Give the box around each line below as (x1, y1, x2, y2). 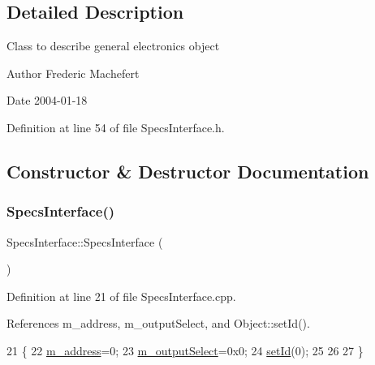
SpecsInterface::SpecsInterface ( (6, 233, 163, 250)
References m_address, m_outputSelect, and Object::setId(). (6, 315, 310, 332)
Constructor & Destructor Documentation (6, 158, 369, 183)
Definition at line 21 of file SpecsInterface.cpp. (6, 287, 236, 304)
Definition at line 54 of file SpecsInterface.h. (6, 118, 225, 135)
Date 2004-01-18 (6, 92, 88, 109)
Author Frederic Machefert (6, 64, 140, 81)
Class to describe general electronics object (6, 37, 220, 54)
